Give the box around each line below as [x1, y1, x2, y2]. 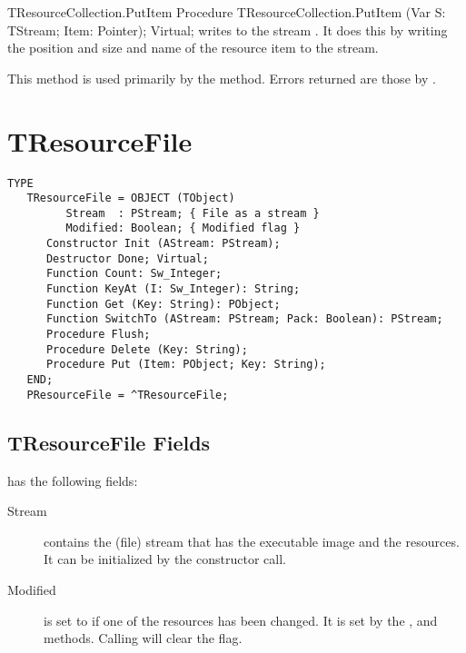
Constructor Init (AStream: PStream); [45, 237, 281, 251]
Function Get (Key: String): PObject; [45, 297, 281, 311]
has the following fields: [7, 470, 138, 490]
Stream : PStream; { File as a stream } [65, 206, 320, 220]
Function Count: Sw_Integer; [45, 267, 223, 281]
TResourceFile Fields [7, 428, 211, 456]
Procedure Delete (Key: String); [45, 342, 248, 356]
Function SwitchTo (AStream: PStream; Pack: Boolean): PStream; [45, 312, 443, 326]
